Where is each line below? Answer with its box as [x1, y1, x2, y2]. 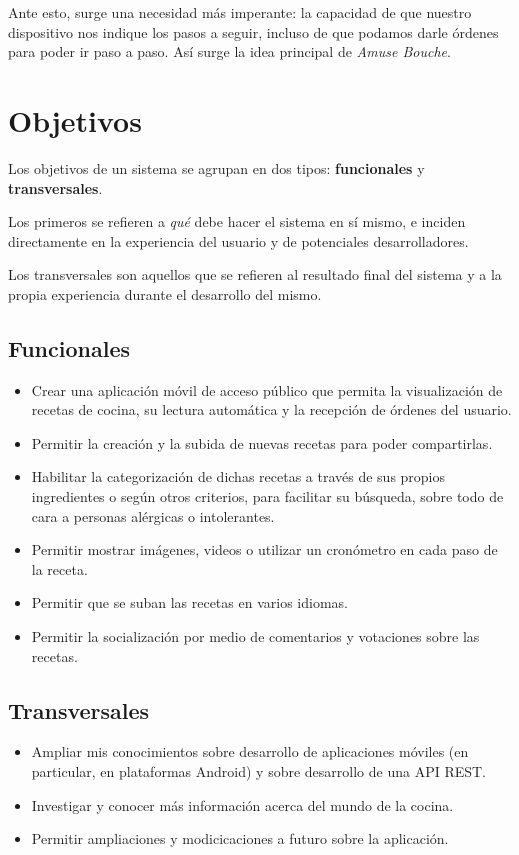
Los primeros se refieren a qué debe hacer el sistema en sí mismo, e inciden [8, 211, 466, 232]
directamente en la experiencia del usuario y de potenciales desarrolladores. [8, 230, 469, 251]
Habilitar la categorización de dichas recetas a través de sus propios [31, 466, 446, 487]
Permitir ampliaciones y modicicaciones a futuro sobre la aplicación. [31, 828, 449, 849]
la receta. [31, 558, 88, 579]
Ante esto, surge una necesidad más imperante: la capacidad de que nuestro [8, 2, 472, 22]
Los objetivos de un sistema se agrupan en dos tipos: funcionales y [8, 157, 425, 178]
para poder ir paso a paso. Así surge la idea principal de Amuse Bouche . [8, 41, 451, 62]
